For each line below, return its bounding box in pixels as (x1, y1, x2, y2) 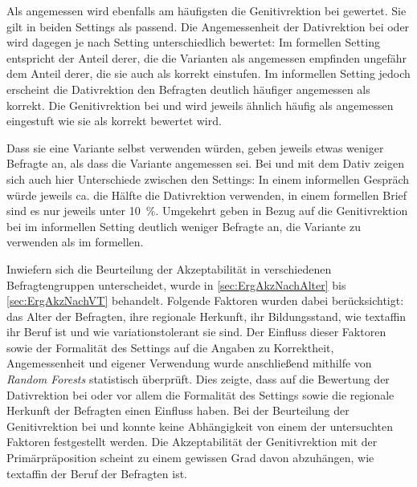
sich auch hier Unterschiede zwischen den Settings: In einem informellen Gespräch (6, 170, 410, 187)
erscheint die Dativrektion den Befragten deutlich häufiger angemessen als (6, 80, 370, 97)
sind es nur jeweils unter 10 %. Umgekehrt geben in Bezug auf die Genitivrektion (6, 202, 408, 219)
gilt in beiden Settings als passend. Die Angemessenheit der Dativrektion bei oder (6, 18, 410, 34)
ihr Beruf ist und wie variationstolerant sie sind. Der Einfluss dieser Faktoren (6, 323, 386, 340)
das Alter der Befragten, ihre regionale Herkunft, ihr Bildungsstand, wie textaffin (6, 307, 407, 324)
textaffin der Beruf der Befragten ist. (6, 465, 188, 481)
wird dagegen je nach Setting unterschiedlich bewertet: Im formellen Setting (6, 34, 380, 51)
